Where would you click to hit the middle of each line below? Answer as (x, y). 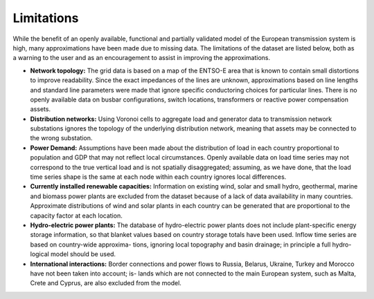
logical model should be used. (73, 254)
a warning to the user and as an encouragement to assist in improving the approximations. (141, 58)
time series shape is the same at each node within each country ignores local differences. (158, 177)
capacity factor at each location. (76, 215)
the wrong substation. (61, 138)
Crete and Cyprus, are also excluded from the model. (106, 283)
